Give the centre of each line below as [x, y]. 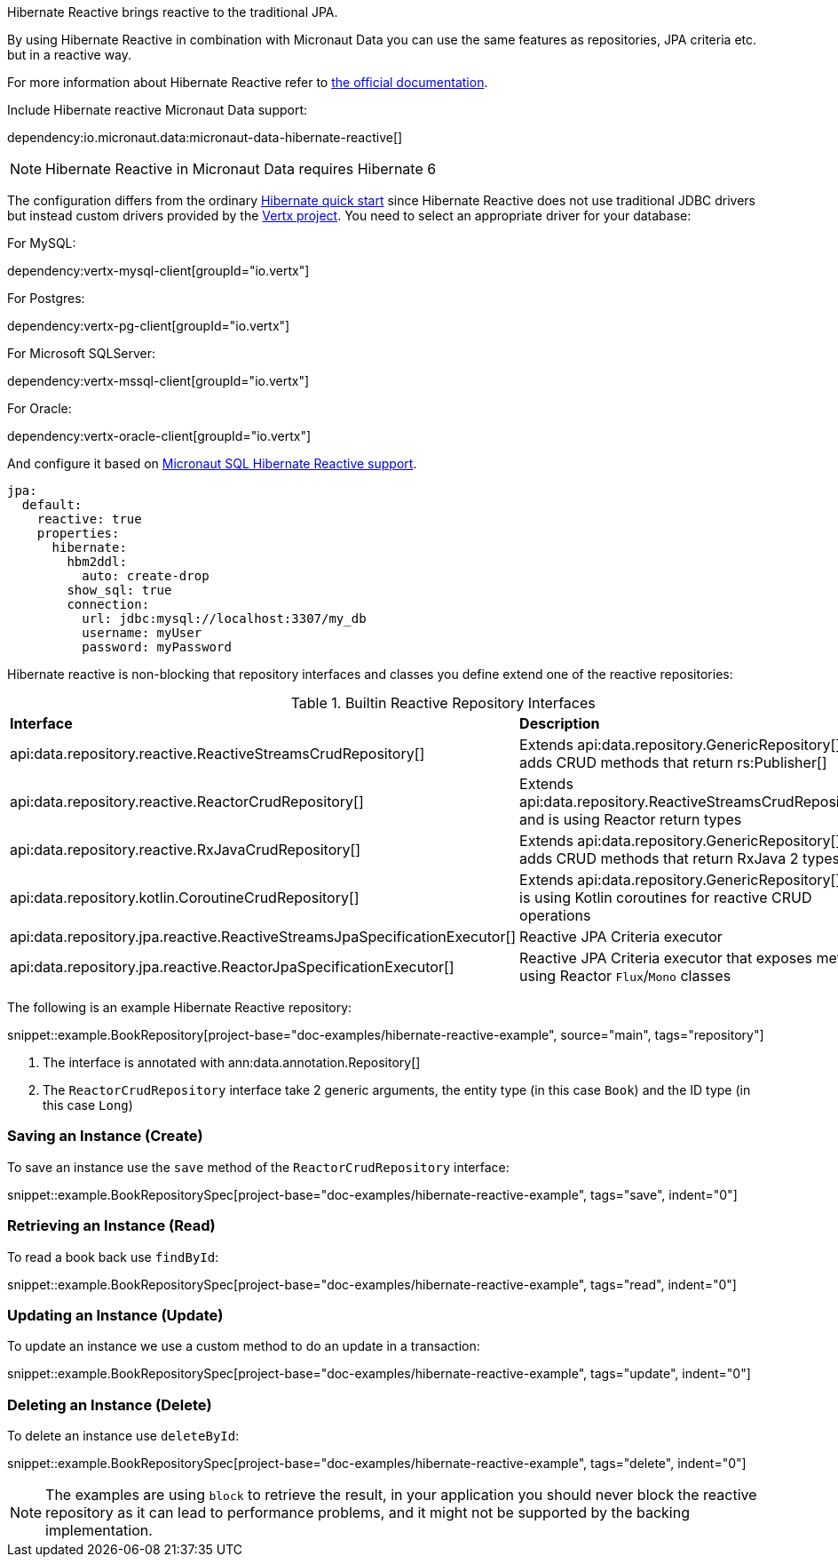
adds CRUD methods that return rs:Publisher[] [673, 762]
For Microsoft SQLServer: [82, 353]
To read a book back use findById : [113, 1257]
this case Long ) [88, 1105]
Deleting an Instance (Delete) [110, 1404]
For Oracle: [40, 408]
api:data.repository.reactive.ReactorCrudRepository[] [187, 802]
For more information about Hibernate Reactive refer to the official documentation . [248, 82]
